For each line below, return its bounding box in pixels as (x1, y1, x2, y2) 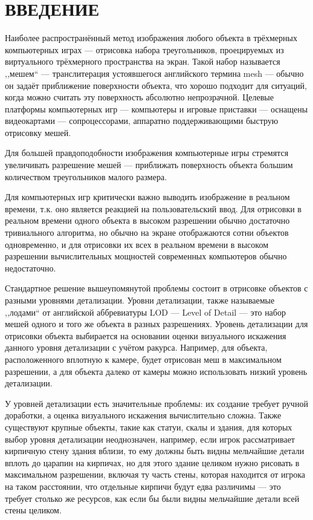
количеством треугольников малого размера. (5, 170, 167, 183)
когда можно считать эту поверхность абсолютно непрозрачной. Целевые (5, 91, 274, 103)
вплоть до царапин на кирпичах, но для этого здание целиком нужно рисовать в (5, 456, 300, 469)
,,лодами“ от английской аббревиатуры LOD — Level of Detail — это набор (5, 305, 286, 318)
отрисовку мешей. (5, 126, 71, 138)
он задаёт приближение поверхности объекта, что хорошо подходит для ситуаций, (5, 79, 307, 91)
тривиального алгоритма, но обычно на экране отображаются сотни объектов (5, 226, 289, 239)
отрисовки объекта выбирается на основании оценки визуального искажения (5, 329, 286, 342)
